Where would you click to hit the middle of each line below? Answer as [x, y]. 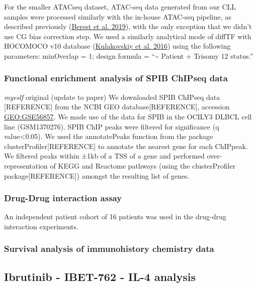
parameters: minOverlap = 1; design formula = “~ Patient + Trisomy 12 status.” [129, 55]
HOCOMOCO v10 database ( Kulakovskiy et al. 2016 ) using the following [117, 46]
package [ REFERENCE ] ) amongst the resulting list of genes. [97, 175]
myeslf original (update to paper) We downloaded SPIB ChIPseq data [112, 97]
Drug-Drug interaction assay [63, 198]
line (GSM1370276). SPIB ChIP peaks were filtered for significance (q [112, 126]
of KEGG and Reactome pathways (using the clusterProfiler [143, 165]
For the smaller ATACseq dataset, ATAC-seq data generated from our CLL [120, 7]
